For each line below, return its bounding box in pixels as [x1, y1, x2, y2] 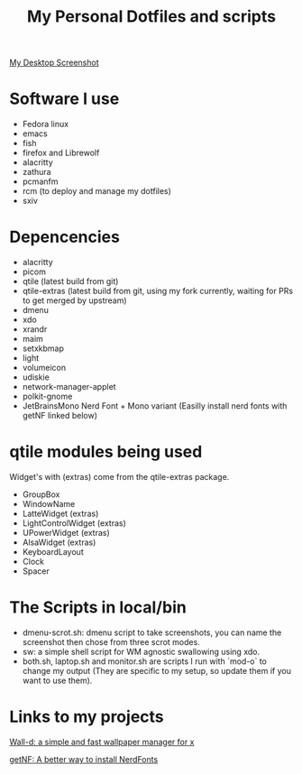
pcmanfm [22, 176, 59, 187]
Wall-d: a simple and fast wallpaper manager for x [9, 736, 195, 747]
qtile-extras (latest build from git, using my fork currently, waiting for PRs [22, 286, 294, 297]
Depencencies [9, 227, 120, 247]
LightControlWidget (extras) [22, 518, 126, 529]
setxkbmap [22, 343, 65, 354]
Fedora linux [22, 119, 69, 130]
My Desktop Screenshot [9, 57, 99, 69]
